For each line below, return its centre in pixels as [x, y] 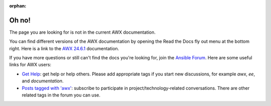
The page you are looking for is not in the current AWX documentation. [82, 32]
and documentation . [43, 81]
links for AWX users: [30, 65]
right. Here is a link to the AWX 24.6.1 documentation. [64, 48]
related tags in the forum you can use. [61, 95]
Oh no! [20, 20]
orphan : [18, 6]
